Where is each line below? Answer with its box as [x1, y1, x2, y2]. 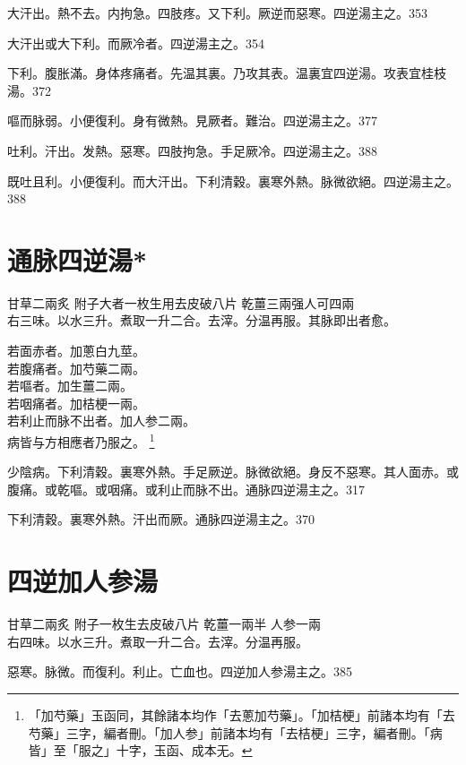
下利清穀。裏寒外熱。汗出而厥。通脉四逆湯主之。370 [7, 510, 315, 529]
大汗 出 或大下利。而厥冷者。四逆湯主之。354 [7, 33, 264, 52]
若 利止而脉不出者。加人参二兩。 [7, 411, 195, 430]
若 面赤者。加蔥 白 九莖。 [7, 341, 145, 360]
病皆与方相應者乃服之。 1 [7, 430, 155, 451]
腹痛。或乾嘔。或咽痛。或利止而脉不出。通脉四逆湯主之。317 [7, 479, 365, 498]
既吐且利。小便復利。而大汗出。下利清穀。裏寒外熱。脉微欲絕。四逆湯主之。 [7, 171, 459, 190]
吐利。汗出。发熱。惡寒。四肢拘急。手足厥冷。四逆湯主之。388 [7, 141, 377, 159]
